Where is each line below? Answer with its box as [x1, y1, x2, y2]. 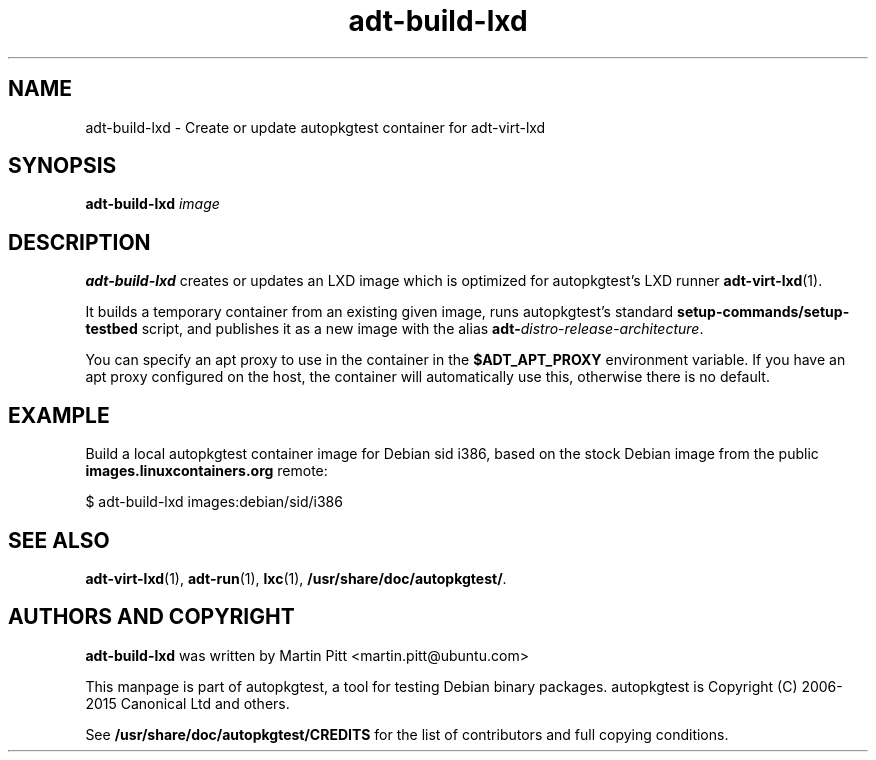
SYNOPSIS [8, 153, 117, 179]
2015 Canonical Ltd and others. [85, 694, 290, 712]
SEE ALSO [8, 527, 110, 553]
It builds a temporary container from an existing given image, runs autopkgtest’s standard [85, 303, 674, 321]
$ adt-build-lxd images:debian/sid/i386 [85, 493, 343, 511]
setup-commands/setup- [677, 303, 850, 321]
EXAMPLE [8, 402, 110, 428]
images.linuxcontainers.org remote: [85, 462, 328, 480]
